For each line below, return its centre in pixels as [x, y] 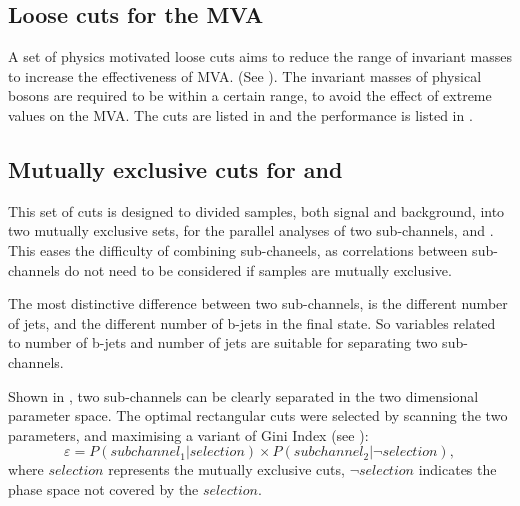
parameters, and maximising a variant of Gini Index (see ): [188, 434]
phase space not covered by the [103, 488]
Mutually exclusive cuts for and [175, 168]
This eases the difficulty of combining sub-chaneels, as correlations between [238, 249]
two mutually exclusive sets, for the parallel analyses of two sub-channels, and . [251, 230]
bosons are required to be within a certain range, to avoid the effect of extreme [250, 95]
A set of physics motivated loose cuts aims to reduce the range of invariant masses [260, 56]
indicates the [457, 469]
